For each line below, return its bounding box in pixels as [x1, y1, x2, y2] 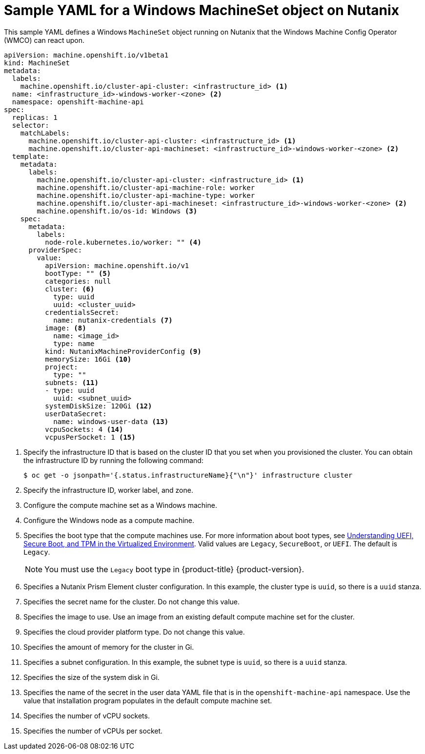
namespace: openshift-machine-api [12, 97, 144, 106]
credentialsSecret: [45, 308, 120, 316]
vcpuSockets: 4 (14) [45, 425, 123, 433]
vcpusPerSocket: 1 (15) [45, 433, 136, 441]
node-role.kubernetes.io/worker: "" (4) [45, 238, 202, 246]
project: [45, 363, 78, 371]
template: [12, 152, 49, 160]
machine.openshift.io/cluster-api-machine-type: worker [37, 191, 255, 199]
